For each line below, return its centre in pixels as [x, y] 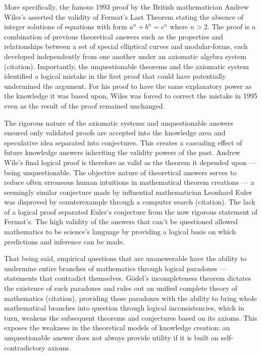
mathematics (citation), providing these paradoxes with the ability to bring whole [130, 298]
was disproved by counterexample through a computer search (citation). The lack [130, 202]
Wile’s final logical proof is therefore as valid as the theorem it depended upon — [130, 162]
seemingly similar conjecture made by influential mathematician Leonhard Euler [128, 192]
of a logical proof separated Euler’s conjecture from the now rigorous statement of [131, 211]
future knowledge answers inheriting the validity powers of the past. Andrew [122, 152]
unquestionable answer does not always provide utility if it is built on [111, 337]
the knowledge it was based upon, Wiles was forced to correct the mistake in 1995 [131, 96]
